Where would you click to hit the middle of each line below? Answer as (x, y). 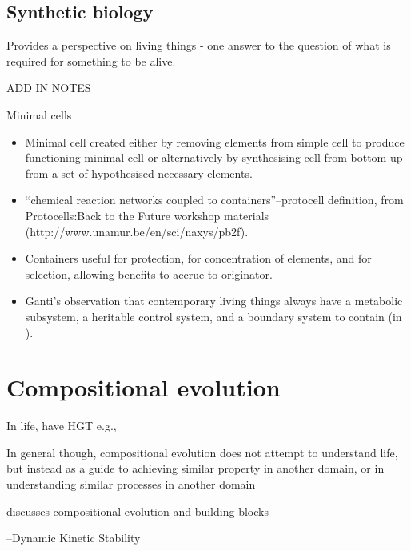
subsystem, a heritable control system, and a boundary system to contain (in (213, 316)
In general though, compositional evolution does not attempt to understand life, (202, 452)
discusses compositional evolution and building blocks (138, 511)
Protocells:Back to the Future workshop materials (147, 215)
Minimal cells (39, 114)
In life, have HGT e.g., (62, 426)
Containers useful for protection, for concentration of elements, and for (198, 258)
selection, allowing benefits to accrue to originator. (149, 273)
